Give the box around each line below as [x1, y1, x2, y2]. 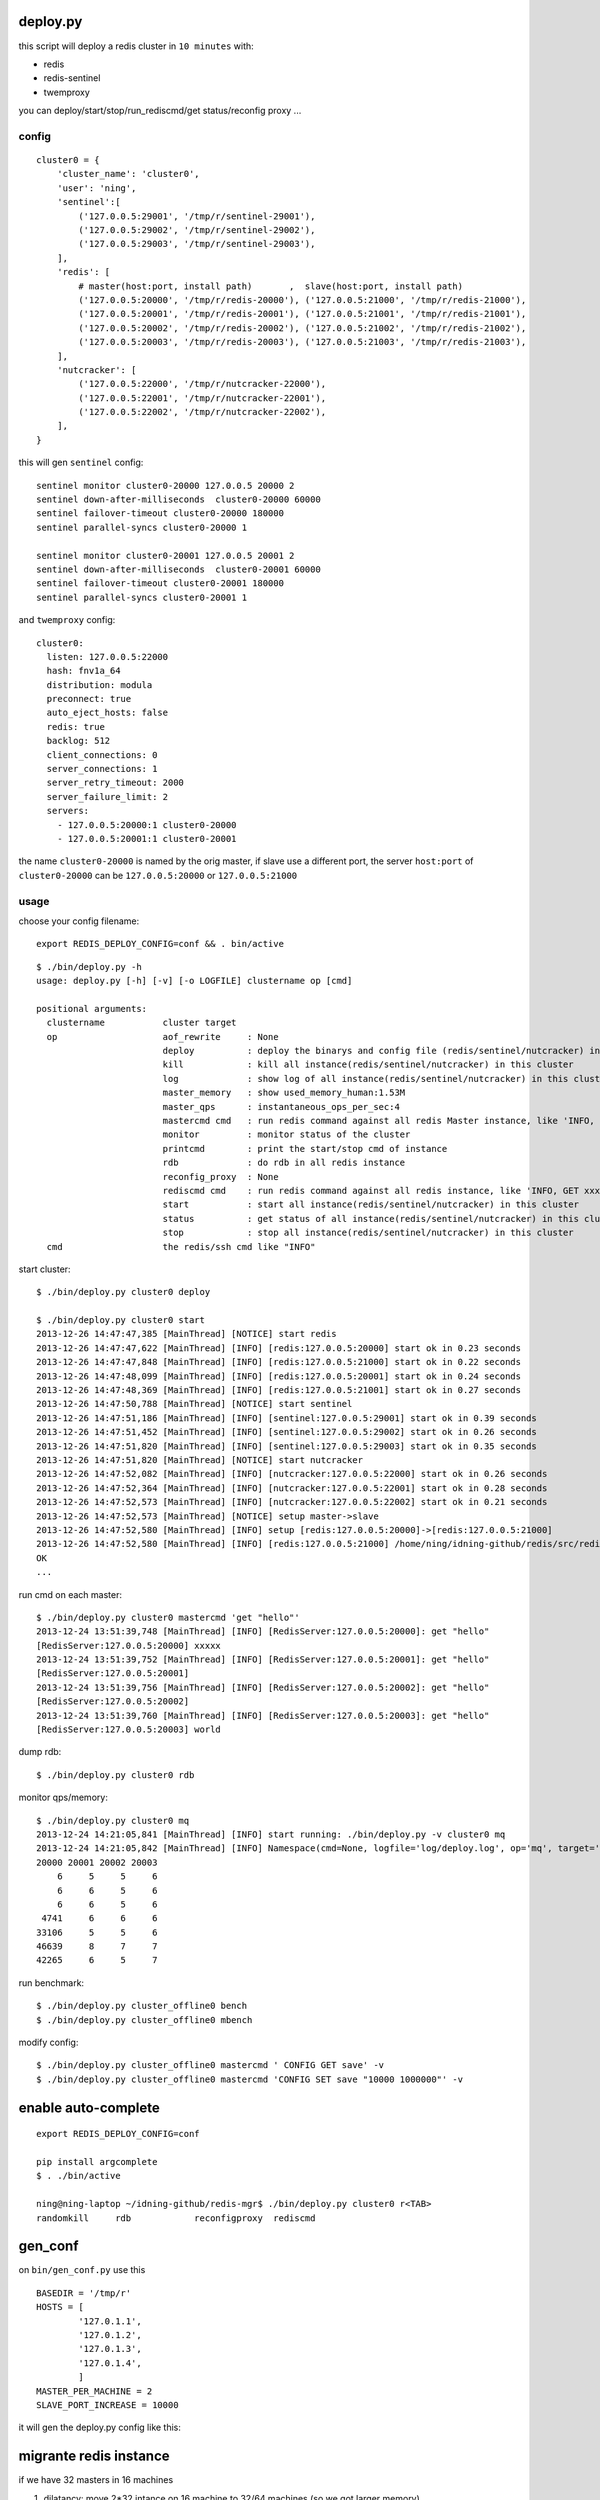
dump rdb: [18, 1746, 62, 1758]
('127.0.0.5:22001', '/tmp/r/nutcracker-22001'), [78, 392, 327, 404]
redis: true [46, 721, 105, 732]
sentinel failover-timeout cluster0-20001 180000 [36, 578, 285, 589]
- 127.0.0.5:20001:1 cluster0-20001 [56, 833, 237, 844]
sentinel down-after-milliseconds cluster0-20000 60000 [36, 494, 322, 505]
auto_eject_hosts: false [46, 707, 169, 719]
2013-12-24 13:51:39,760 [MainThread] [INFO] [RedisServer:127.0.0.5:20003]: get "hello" [36, 1710, 490, 1721]
